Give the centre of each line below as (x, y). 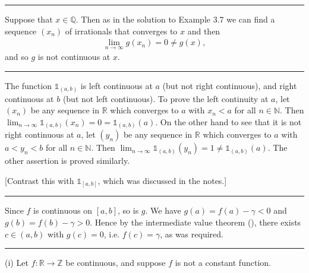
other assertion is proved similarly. (67, 161)
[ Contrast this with (40, 180)
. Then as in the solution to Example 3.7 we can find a (175, 19)
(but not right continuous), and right (230, 86)
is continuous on (63, 210)
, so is (128, 210)
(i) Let (17, 263)
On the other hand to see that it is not (231, 121)
